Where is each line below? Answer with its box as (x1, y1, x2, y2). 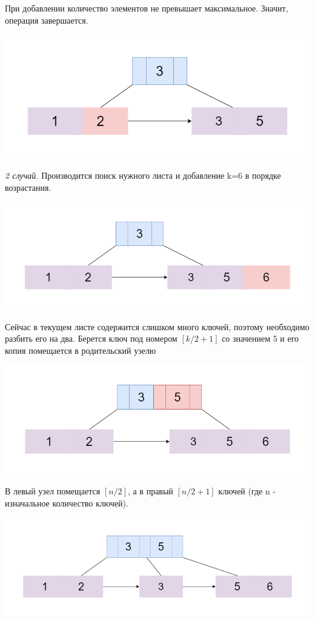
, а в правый (127, 485, 173, 497)
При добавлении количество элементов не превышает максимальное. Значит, (5, 2, 288, 14)
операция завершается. (5, 13, 88, 26)
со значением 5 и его (222, 332, 299, 345)
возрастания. (5, 181, 51, 193)
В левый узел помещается (5, 485, 101, 497)
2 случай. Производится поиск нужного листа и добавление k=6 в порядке (5, 169, 281, 182)
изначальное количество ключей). (5, 496, 128, 509)
